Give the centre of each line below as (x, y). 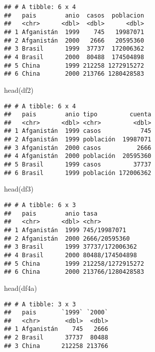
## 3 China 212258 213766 (56, 346)
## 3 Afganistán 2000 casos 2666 (78, 148)
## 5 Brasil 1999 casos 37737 (78, 165)
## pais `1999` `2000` (56, 313)
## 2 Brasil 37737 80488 (56, 338)
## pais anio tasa (51, 213)
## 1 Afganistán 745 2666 (56, 329)
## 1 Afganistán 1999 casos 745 (78, 131)
